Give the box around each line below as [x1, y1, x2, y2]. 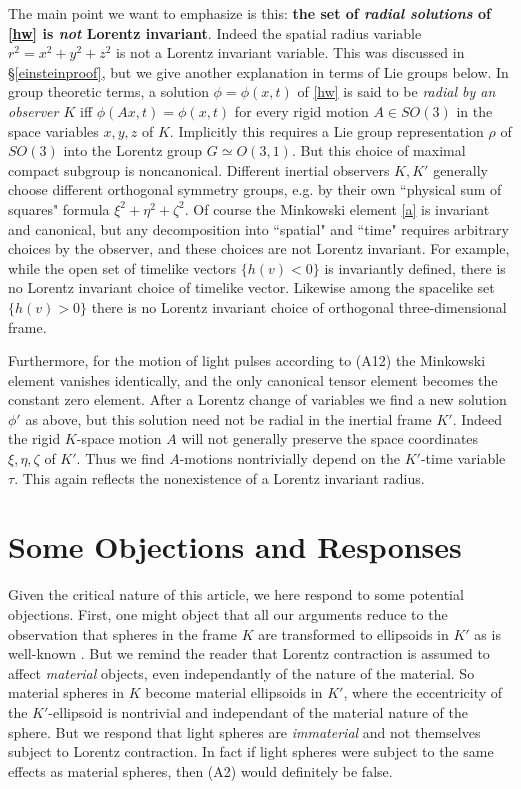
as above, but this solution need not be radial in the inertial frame [25, 408, 432, 429]
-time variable [420, 448, 506, 469]
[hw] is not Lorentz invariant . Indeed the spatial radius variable [8, 22, 422, 43]
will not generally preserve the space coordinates [181, 428, 479, 449]
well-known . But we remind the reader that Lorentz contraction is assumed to [8, 643, 490, 664]
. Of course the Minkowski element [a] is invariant [184, 198, 490, 219]
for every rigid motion [234, 100, 369, 121]
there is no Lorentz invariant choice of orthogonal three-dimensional [91, 296, 507, 317]
